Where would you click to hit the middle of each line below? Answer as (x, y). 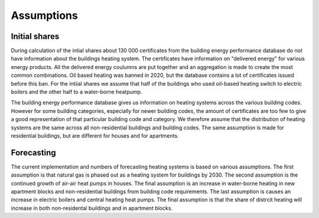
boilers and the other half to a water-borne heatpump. (77, 92)
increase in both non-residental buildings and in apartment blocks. (92, 208)
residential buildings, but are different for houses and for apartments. (95, 135)
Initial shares (35, 36)
